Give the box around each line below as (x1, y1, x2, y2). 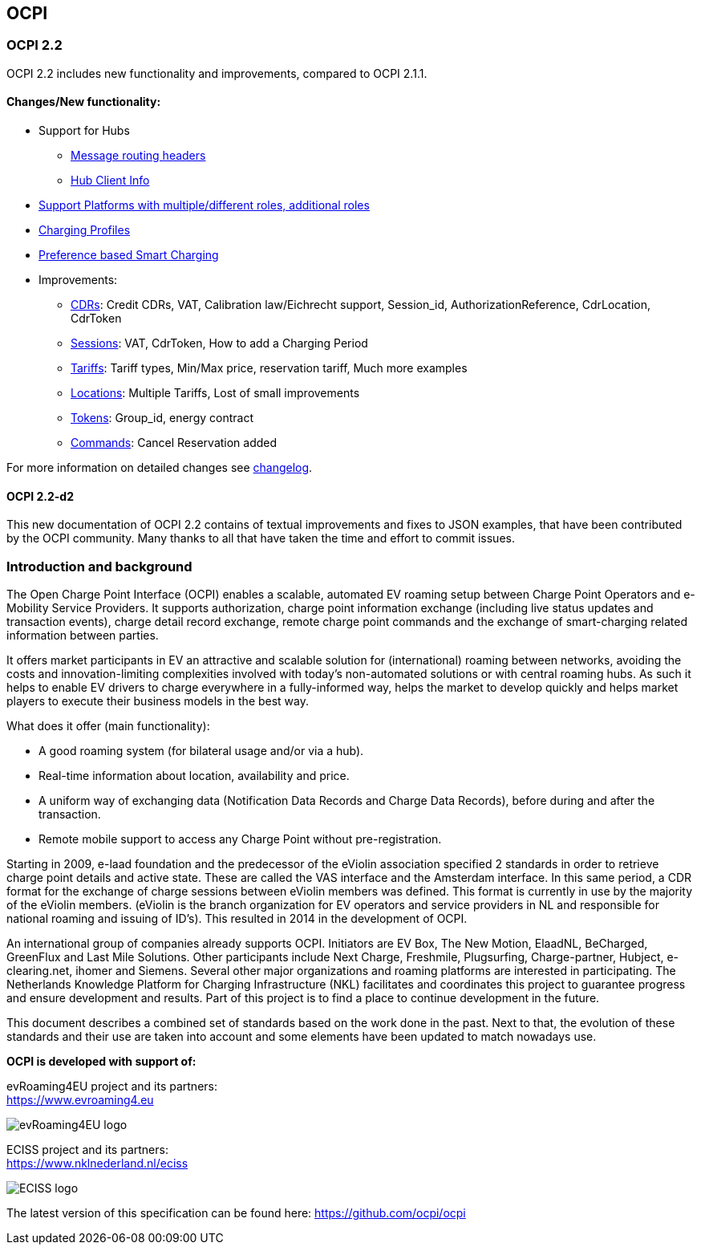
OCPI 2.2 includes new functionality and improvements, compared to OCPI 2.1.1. (6, 66, 427, 80)
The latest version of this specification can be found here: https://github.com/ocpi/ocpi (6, 1205, 466, 1220)
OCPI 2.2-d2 (6, 489, 74, 503)
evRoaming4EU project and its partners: (6, 1078, 217, 1093)
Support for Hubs (38, 124, 130, 138)
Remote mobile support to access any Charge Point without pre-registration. (38, 831, 442, 846)
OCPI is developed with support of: (6, 1054, 197, 1068)
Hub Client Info (71, 173, 150, 188)
